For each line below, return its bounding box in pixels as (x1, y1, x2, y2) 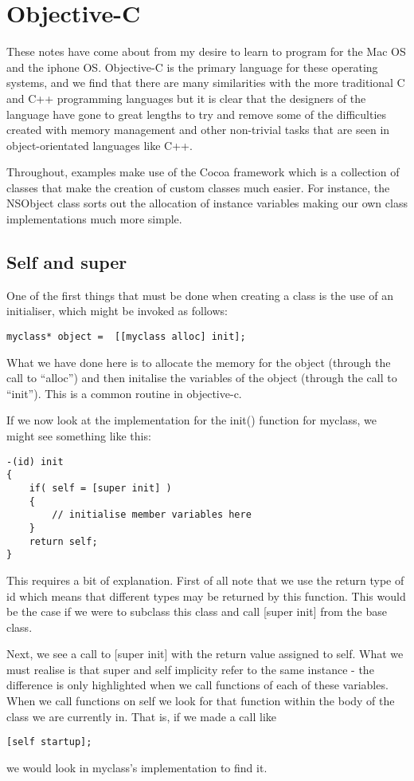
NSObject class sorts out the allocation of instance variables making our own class (6, 195, 408, 211)
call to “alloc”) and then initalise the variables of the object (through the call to (6, 369, 397, 386)
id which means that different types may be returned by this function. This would (6, 587, 406, 604)
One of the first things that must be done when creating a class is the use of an (6, 286, 393, 303)
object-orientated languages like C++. (6, 136, 193, 153)
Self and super (6, 250, 127, 274)
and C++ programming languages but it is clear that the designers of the (6, 89, 366, 106)
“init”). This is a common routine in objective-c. (6, 385, 242, 401)
